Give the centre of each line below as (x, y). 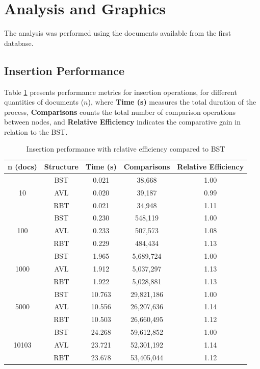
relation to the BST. (36, 131)
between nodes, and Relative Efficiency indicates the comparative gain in (122, 122)
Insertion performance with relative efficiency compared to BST (126, 149)
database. (19, 43)
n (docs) (22, 167)
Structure (61, 167)
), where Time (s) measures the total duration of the (172, 102)
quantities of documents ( (44, 102)
